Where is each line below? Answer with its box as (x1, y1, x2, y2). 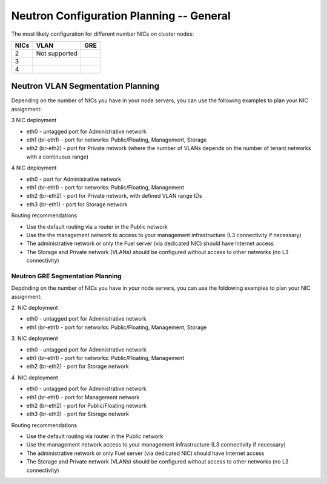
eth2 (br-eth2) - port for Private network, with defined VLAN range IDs (26, 192, 202, 200)
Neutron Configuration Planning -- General (11, 9, 231, 22)
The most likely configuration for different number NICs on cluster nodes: (11, 30, 194, 38)
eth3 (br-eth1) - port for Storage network (26, 200, 128, 208)
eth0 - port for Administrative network (26, 175, 121, 183)
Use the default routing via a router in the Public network (26, 223, 168, 230)
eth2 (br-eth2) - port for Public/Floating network (26, 402, 147, 409)
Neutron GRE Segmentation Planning (11, 272, 122, 280)
